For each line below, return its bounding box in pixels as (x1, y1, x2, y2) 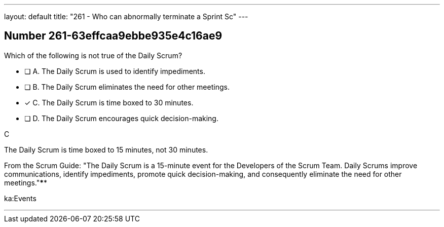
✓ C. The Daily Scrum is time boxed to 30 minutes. (24, 98, 194, 107)
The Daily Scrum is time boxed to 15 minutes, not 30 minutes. (4, 145, 208, 154)
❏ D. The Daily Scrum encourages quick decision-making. (24, 113, 218, 123)
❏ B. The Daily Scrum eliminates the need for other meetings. (24, 82, 230, 91)
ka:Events (4, 194, 36, 203)
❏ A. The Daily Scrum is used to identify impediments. (24, 66, 205, 75)
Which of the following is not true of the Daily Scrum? (4, 51, 182, 60)
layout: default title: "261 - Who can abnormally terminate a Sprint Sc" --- (4, 12, 248, 21)
